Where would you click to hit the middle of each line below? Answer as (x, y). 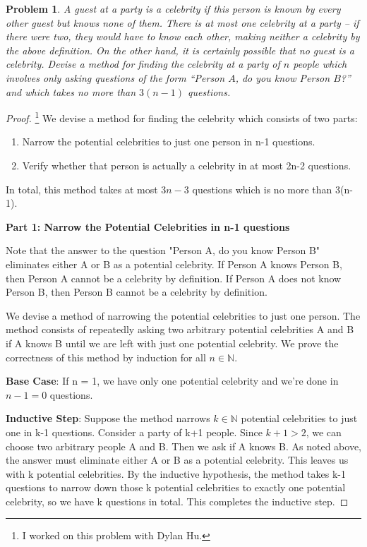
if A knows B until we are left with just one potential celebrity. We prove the (172, 343)
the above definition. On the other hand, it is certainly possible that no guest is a (180, 50)
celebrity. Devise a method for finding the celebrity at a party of (143, 64)
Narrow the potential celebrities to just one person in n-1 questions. (169, 142)
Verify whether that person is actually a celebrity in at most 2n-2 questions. (187, 165)
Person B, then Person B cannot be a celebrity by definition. (137, 292)
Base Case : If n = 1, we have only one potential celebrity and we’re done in (172, 381)
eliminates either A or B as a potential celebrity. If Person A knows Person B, (174, 264)
